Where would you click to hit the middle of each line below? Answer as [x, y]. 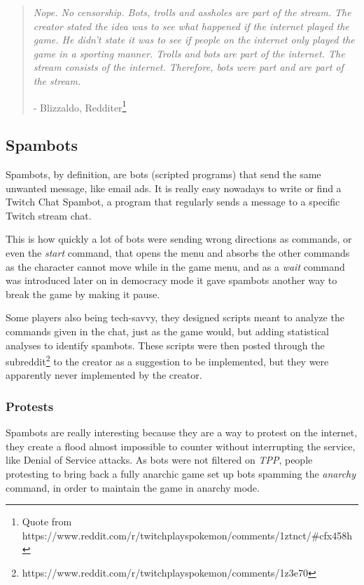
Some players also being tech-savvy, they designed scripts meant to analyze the [175, 317]
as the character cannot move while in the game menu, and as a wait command [175, 266]
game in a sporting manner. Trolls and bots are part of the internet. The [189, 53]
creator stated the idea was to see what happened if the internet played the [191, 26]
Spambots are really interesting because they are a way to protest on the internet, [182, 432]
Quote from [47, 522]
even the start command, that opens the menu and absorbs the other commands [178, 252]
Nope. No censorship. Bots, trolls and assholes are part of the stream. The [192, 12]
